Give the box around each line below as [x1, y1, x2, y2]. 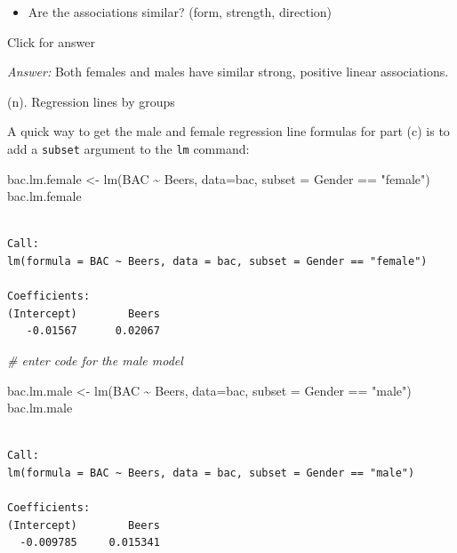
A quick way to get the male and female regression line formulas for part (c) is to [7, 122, 450, 140]
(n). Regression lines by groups [7, 92, 175, 110]
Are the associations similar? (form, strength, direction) [28, 3, 333, 20]
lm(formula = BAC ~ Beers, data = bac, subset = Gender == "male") [7, 466, 415, 479]
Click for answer [7, 32, 95, 51]
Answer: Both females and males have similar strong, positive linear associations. [7, 62, 449, 81]
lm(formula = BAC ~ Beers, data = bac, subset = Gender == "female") [7, 255, 428, 268]
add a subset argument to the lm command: [7, 139, 250, 157]
